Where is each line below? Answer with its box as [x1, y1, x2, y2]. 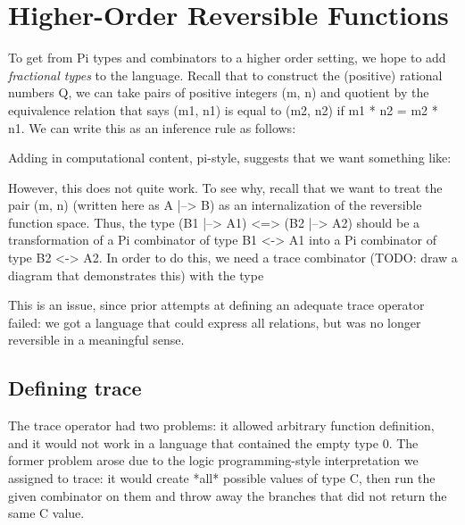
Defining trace [8, 374, 142, 402]
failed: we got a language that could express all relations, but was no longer [8, 312, 421, 331]
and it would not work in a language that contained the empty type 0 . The [8, 433, 419, 452]
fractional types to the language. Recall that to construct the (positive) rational [8, 65, 443, 84]
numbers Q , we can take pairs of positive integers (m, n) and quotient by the [8, 83, 429, 102]
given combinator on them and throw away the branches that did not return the [8, 486, 447, 504]
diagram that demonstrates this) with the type [8, 265, 264, 284]
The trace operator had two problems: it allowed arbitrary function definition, [8, 416, 435, 435]
